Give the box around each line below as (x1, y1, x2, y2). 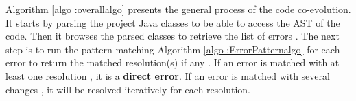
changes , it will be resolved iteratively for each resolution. (5, 82, 250, 96)
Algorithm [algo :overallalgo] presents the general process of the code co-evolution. (5, 2, 351, 16)
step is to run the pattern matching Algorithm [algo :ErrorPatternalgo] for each (5, 42, 340, 56)
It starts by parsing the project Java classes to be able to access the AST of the (5, 15, 340, 29)
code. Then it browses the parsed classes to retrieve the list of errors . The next (5, 29, 340, 43)
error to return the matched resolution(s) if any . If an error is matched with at (5, 55, 340, 70)
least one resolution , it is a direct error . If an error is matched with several (5, 68, 330, 83)
